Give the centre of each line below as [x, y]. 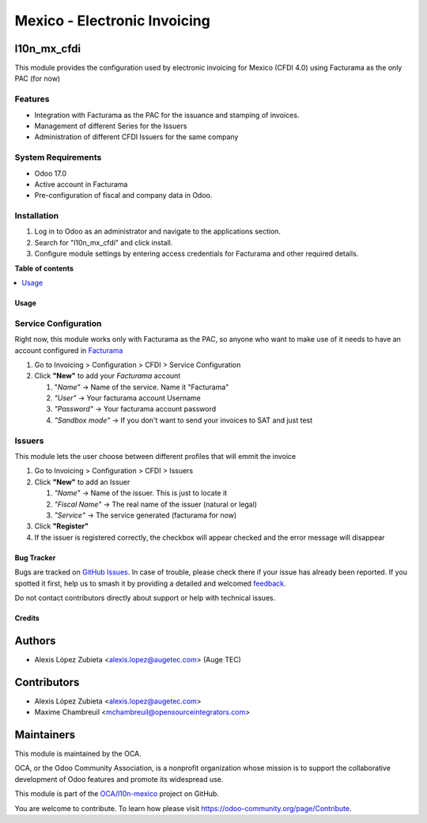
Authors [35, 641]
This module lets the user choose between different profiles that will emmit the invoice [155, 457]
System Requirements [58, 157]
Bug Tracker [35, 557]
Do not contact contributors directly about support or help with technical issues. [145, 597]
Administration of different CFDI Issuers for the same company [136, 137]
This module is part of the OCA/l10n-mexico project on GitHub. [117, 794]
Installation [37, 216]
